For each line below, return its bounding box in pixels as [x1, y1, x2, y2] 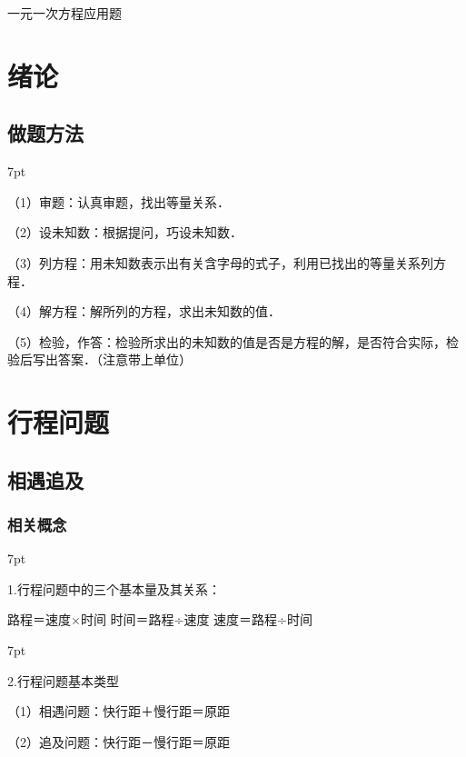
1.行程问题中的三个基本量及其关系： [7, 579, 221, 598]
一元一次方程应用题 [7, 4, 122, 22]
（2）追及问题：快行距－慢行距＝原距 [7, 732, 230, 751]
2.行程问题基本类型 [7, 671, 119, 690]
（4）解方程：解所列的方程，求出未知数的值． [7, 302, 281, 321]
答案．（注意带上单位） [57, 350, 192, 369]
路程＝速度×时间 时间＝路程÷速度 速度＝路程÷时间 [7, 610, 312, 629]
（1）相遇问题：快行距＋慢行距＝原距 [7, 702, 230, 721]
